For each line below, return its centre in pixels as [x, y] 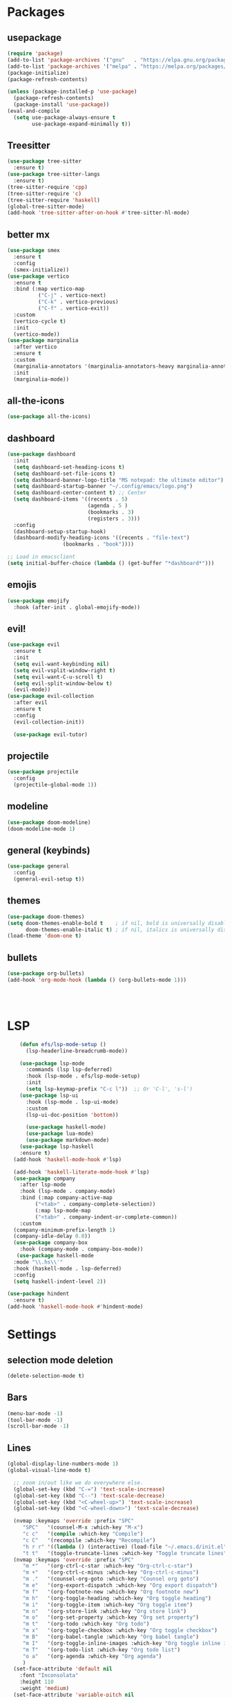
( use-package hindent [38, 1294]
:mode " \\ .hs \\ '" [38, 1262]
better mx [29, 234]
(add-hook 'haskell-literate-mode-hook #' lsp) [81, 1172]
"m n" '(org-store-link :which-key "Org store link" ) [105, 1611]
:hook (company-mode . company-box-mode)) [81, 1249]
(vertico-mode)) [37, 334]
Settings [32, 1335]
